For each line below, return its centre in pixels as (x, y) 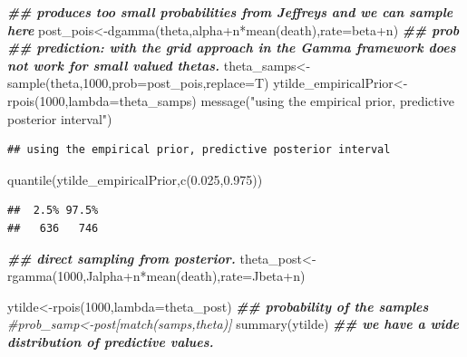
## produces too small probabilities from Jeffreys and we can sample (230, 12)
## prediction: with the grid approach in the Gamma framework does (232, 48)
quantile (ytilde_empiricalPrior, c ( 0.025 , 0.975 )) (135, 179)
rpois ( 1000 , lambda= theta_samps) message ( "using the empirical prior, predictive (231, 100)
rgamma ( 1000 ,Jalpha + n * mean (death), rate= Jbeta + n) (156, 276)
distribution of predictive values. (111, 341)
